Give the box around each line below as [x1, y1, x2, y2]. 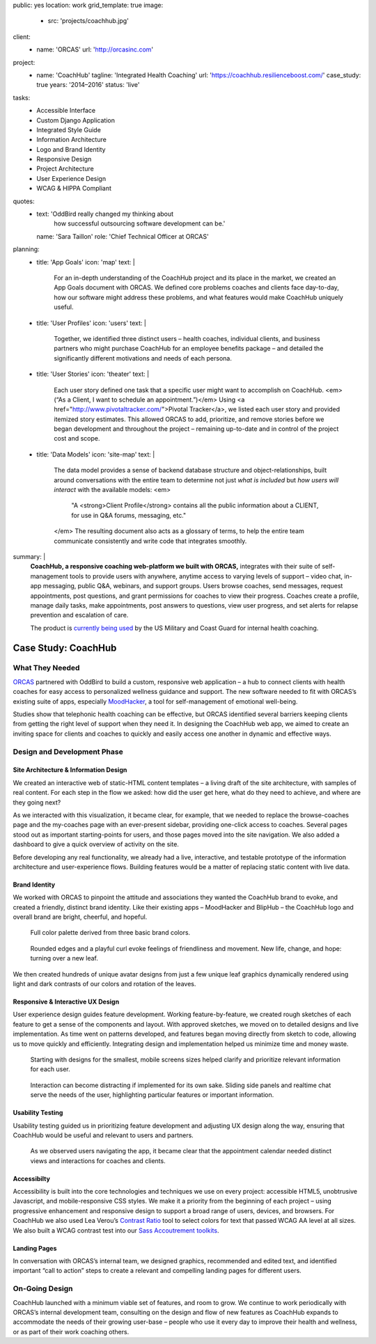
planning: [13, 245, 40, 253]
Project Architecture [36, 164, 94, 173]
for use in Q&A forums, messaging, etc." [71, 511, 187, 519]
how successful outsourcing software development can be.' [54, 219, 226, 228]
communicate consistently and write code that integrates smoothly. [54, 537, 247, 545]
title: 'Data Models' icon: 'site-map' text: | [36, 450, 155, 459]
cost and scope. [54, 434, 100, 443]
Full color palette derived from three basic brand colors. [30, 928, 191, 937]
